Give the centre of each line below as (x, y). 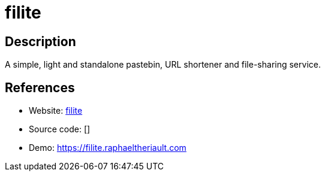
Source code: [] (60, 129)
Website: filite (56, 111)
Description (40, 41)
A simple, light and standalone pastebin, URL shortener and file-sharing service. (163, 65)
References (40, 87)
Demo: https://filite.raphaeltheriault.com (108, 148)
